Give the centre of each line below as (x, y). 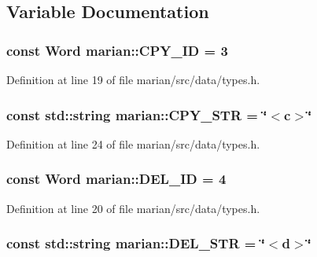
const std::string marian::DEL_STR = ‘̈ (136, 243)
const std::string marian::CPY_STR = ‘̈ (137, 114)
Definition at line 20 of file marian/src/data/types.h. (133, 208)
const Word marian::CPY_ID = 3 (117, 50)
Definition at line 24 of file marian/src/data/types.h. (133, 143)
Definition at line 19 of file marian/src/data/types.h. (133, 79)
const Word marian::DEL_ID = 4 (116, 179)
